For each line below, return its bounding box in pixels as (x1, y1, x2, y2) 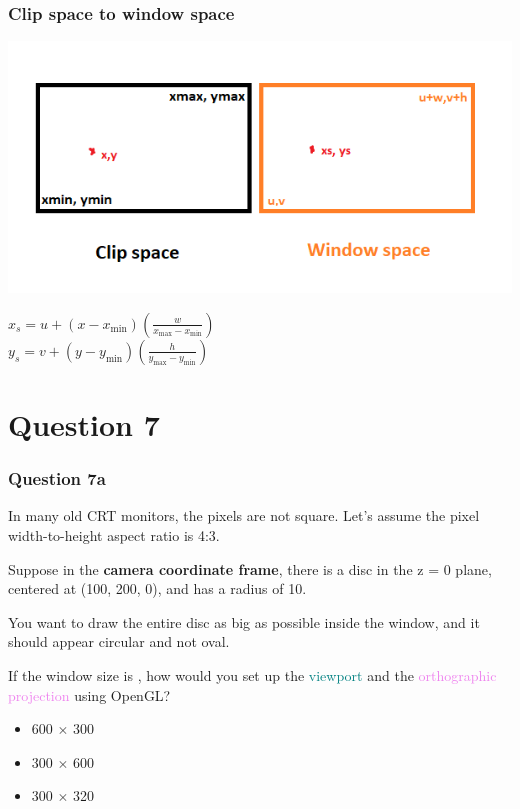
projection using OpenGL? (8, 684, 171, 705)
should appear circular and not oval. (8, 631, 230, 652)
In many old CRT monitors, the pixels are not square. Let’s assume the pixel (8, 505, 480, 526)
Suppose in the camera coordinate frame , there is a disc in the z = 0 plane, (8, 558, 492, 579)
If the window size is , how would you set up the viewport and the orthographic (8, 664, 497, 685)
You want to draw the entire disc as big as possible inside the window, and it (8, 611, 480, 632)
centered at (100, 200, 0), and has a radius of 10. (8, 578, 307, 599)
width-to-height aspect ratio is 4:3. (8, 525, 220, 545)
